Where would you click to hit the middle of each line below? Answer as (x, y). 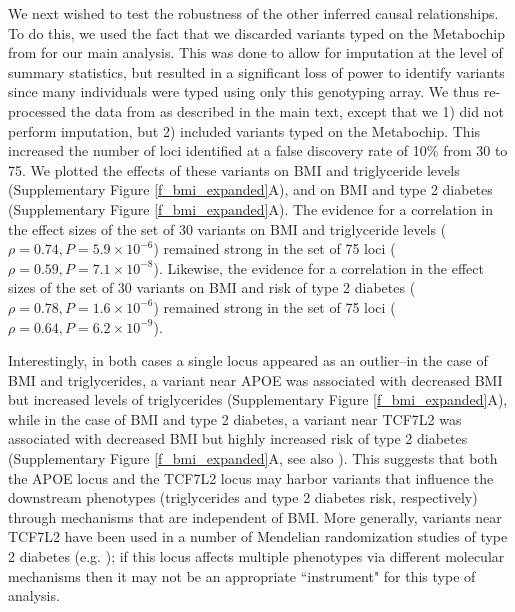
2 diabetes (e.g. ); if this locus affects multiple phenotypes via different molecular (256, 556)
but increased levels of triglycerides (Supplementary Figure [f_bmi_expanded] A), (258, 399)
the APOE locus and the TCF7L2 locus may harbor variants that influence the (251, 477)
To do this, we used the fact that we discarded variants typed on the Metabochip (256, 32)
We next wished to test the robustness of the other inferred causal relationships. (253, 13)
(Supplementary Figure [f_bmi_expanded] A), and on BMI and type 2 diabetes (250, 189)
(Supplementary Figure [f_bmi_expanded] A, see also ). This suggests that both (253, 458)
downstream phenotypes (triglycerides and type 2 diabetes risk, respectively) (243, 497)
